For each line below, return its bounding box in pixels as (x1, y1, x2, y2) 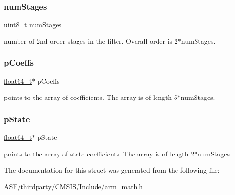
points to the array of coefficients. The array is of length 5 (4, 92, 177, 102)
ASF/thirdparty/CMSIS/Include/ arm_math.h (4, 181, 143, 191)
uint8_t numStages (4, 19, 61, 30)
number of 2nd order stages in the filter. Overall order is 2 (4, 36, 178, 46)
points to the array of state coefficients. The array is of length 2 (4, 148, 195, 158)
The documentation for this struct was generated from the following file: (4, 165, 220, 175)
